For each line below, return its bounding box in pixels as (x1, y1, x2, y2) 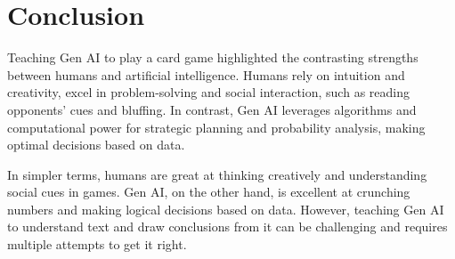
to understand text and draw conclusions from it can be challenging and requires (7, 217, 448, 236)
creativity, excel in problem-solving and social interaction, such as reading (7, 83, 410, 101)
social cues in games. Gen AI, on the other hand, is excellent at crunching (7, 182, 410, 201)
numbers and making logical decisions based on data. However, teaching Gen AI (7, 199, 444, 218)
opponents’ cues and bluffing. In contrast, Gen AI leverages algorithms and (7, 100, 417, 118)
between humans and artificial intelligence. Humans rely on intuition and (7, 65, 405, 84)
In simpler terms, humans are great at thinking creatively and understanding (7, 165, 427, 183)
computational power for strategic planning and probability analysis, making (7, 117, 426, 136)
